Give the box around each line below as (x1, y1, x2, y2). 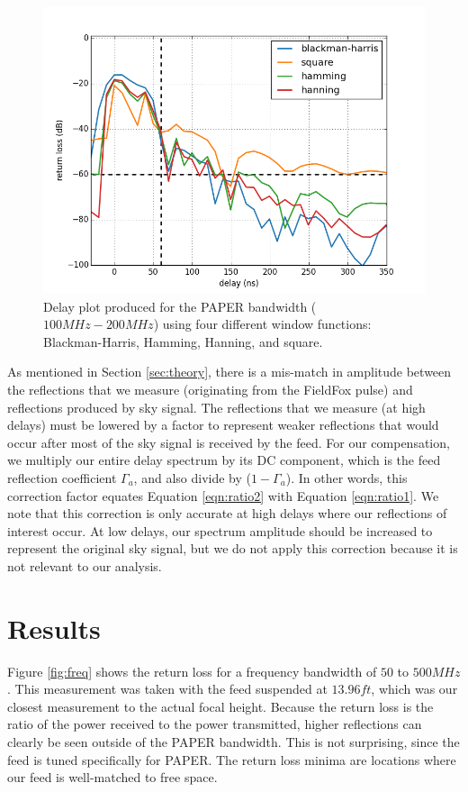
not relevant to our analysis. (7, 556, 162, 575)
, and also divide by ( (133, 468, 251, 487)
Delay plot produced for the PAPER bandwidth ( (43, 296, 317, 315)
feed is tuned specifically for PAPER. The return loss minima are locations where (7, 750, 456, 769)
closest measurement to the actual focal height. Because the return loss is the (7, 696, 434, 715)
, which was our (371, 679, 458, 698)
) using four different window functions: (153, 314, 372, 333)
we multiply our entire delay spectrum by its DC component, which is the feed (7, 451, 441, 469)
